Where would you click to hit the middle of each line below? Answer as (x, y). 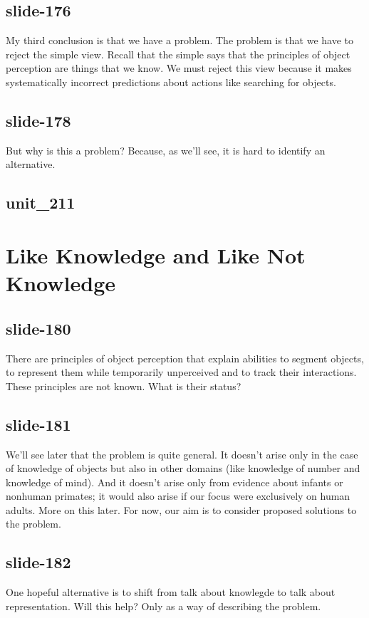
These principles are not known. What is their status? (124, 386)
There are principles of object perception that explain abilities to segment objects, (185, 358)
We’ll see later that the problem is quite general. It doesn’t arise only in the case (182, 454)
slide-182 (38, 562)
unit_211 (41, 203)
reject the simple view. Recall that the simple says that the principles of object (178, 54)
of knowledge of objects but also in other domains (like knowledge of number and (183, 468)
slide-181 (38, 424)
